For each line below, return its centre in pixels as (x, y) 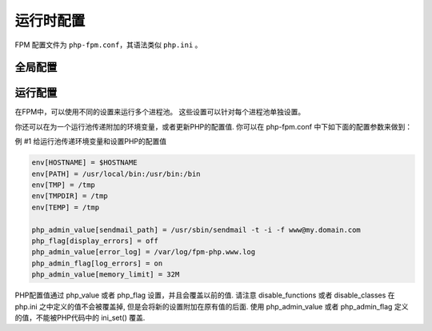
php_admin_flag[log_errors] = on (97, 263)
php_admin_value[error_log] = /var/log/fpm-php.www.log (144, 252)
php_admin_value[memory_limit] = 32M (106, 275)
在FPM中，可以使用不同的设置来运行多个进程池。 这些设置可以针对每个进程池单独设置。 (160, 112)
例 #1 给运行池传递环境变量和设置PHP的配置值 (91, 142)
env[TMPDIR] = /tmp (70, 196)
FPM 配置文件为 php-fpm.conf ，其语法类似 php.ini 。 (108, 45)
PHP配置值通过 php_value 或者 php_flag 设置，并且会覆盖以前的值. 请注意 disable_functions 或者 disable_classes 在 (205, 295)
